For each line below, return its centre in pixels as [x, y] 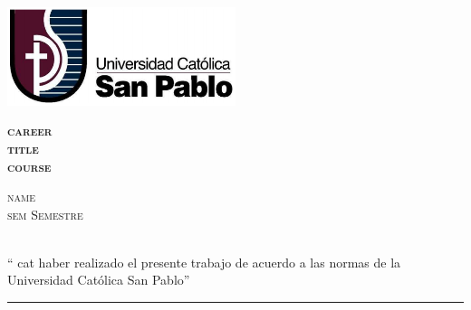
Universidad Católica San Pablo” [99, 280]
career [30, 131]
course [29, 166]
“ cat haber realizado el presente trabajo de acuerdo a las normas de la [204, 262]
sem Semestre [45, 214]
